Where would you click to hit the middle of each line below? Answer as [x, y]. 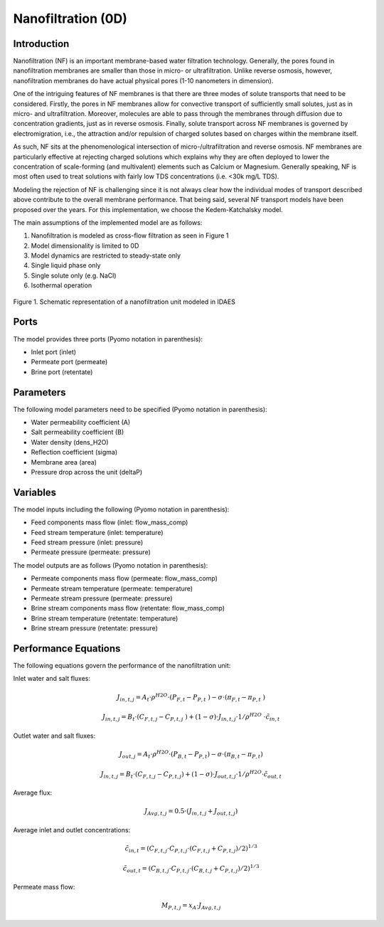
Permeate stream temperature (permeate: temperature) [112, 588]
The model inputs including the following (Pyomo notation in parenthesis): [121, 509]
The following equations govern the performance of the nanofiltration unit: [122, 666]
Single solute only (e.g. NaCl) [74, 275]
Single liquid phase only [66, 265]
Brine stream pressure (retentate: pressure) [94, 628]
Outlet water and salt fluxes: [54, 736]
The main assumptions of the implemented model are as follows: [108, 222]
